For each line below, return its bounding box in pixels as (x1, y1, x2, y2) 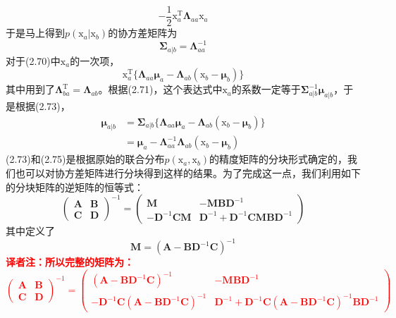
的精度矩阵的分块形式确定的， (209, 152, 348, 166)
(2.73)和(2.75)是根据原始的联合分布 (6, 152, 165, 166)
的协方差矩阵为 (108, 25, 178, 40)
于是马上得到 (6, 25, 65, 40)
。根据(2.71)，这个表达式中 (98, 82, 223, 97)
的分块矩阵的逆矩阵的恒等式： (6, 179, 144, 194)
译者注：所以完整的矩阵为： (6, 255, 134, 269)
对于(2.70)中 (6, 53, 61, 68)
